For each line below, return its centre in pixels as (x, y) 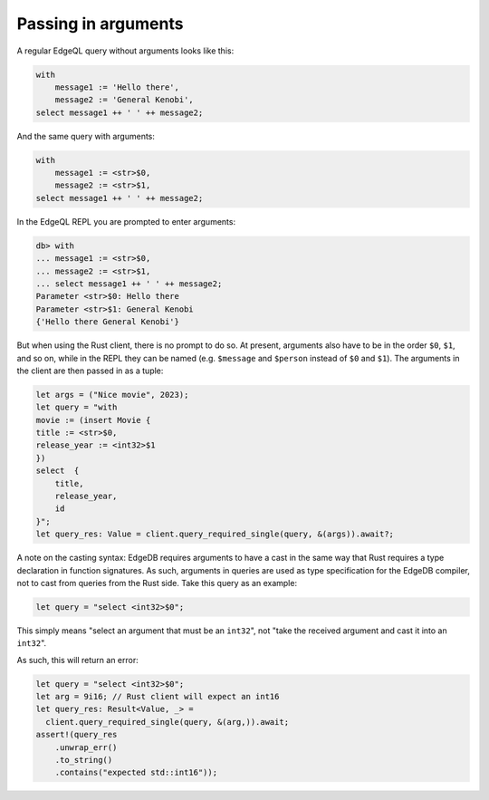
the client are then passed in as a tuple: (90, 371)
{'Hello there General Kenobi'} (108, 322)
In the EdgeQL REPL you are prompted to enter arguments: (126, 221)
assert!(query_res (77, 735)
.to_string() (84, 760)
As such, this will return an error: (78, 660)
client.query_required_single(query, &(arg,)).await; (168, 722)
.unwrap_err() (86, 747)
